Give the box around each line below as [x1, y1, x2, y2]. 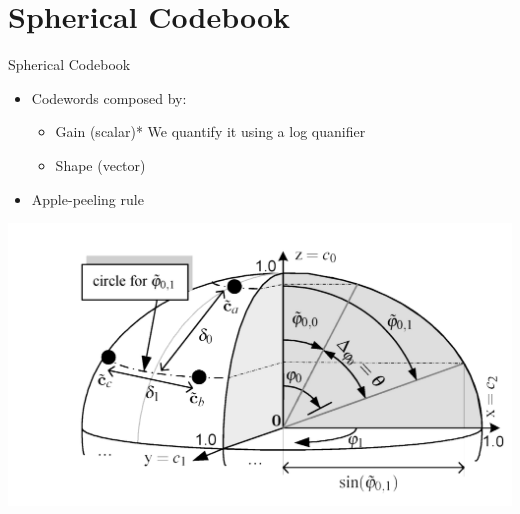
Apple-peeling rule [31, 188, 144, 209]
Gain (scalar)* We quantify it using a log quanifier [55, 121, 366, 142]
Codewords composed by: [31, 87, 187, 108]
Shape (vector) [55, 154, 146, 175]
